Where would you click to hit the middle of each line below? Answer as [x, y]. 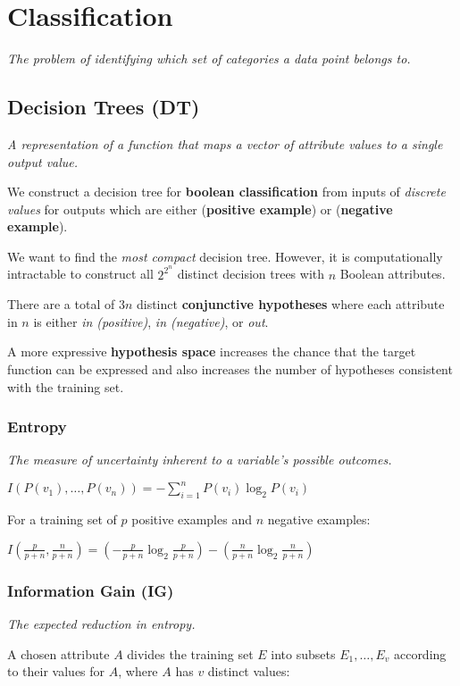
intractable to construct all [80, 274]
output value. [43, 161]
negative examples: [319, 519]
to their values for [56, 671]
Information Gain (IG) [91, 590]
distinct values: [249, 671]
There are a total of [61, 304]
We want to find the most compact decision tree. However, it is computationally [225, 256]
